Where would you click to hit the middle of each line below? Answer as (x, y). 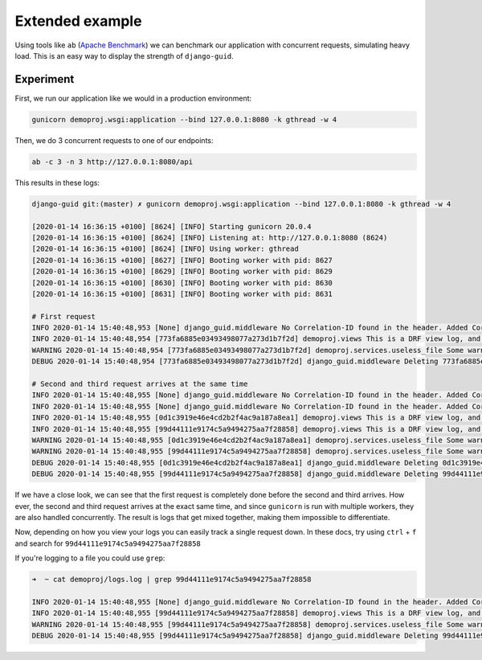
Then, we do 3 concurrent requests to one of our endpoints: (114, 140)
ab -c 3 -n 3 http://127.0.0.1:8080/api (112, 162)
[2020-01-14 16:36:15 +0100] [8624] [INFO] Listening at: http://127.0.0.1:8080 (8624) (210, 238)
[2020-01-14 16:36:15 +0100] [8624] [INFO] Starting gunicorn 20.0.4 (172, 226)
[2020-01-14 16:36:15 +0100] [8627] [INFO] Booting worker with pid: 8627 (182, 260)
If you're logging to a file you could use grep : (90, 558)
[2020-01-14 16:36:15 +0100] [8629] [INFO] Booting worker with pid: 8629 (182, 272)
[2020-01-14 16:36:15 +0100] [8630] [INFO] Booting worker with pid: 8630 (182, 283)
